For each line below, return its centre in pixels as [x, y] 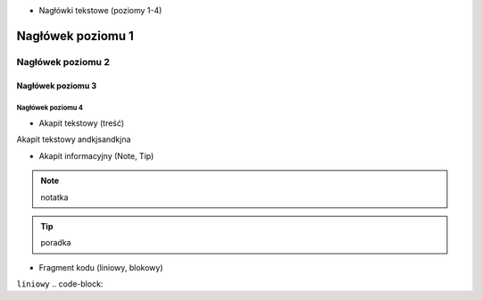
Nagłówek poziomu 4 [50, 108]
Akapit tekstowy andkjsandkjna [74, 139]
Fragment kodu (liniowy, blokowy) [101, 267]
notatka [54, 197]
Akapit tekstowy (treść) [82, 123]
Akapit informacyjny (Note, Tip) [96, 155]
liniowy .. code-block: [60, 284]
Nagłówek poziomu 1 [75, 36]
